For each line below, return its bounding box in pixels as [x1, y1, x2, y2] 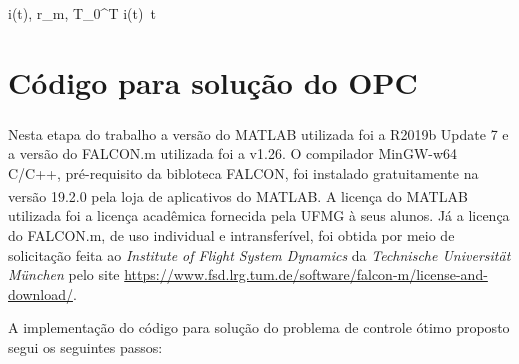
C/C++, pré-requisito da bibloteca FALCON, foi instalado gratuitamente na [8, 162, 479, 183]
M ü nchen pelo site [8, 264, 120, 285]
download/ [8, 283, 73, 304]
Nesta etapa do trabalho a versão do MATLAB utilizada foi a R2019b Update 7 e [8, 123, 509, 144]
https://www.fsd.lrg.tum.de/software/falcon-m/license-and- [124, 264, 488, 285]
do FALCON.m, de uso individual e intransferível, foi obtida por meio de [8, 225, 455, 245]
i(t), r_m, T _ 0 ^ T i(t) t [8, 3, 156, 23]
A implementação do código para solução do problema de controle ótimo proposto [8, 317, 510, 338]
